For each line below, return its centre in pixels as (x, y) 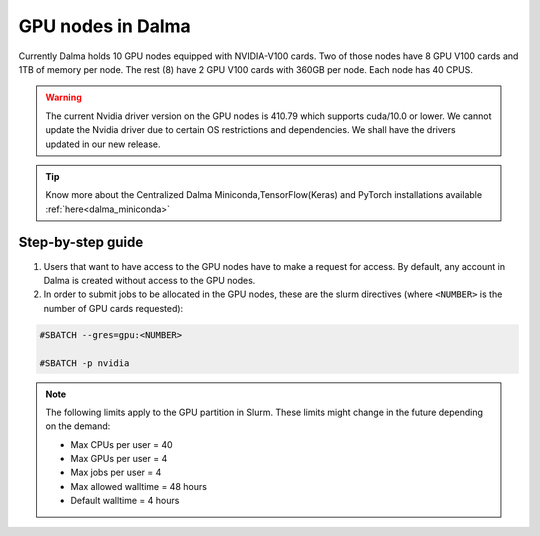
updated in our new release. (103, 144)
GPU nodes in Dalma (105, 26)
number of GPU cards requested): (113, 308)
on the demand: (78, 426)
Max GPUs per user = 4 (119, 459)
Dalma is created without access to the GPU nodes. (149, 280)
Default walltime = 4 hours (125, 501)
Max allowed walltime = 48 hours (138, 486)
